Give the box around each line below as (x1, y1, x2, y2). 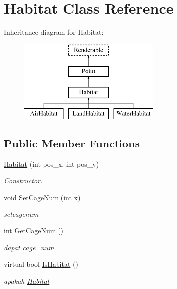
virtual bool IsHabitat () (4, 259, 78, 269)
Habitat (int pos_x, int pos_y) (4, 158, 99, 169)
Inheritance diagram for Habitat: (4, 27, 104, 37)
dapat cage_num (4, 242, 54, 252)
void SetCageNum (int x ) (4, 192, 81, 202)
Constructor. (4, 175, 43, 186)
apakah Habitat (4, 275, 50, 286)
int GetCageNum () (4, 225, 63, 236)
